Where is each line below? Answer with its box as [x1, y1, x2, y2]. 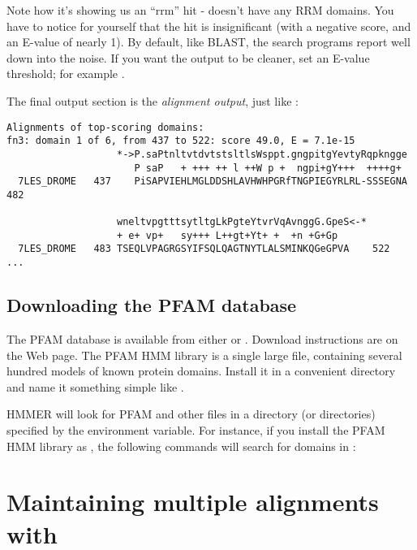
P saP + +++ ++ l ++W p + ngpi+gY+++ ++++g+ [134, 162, 402, 174]
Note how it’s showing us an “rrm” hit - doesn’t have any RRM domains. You [6, 2, 394, 18]
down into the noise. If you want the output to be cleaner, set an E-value [6, 49, 370, 66]
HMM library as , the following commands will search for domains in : [6, 437, 356, 454]
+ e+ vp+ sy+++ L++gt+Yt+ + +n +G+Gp [117, 229, 338, 241]
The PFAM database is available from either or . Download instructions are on [6, 330, 398, 347]
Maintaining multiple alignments [6, 485, 379, 518]
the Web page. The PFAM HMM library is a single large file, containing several [6, 346, 402, 363]
